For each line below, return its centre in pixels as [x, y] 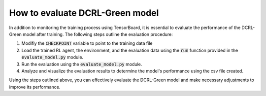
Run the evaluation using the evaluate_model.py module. [82, 64]
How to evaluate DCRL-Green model [84, 13]
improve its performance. [35, 87]
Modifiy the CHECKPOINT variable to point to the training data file [87, 43]
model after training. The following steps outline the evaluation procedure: [98, 34]
